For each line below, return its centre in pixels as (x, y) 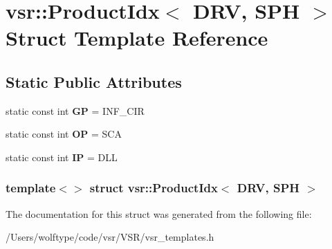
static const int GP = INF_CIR (75, 110)
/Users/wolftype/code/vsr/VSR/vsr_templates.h (110, 237)
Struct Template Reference (137, 38)
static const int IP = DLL (62, 157)
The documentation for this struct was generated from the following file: (159, 213)
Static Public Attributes (94, 81)
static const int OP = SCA (64, 134)
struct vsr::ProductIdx (154, 188)
